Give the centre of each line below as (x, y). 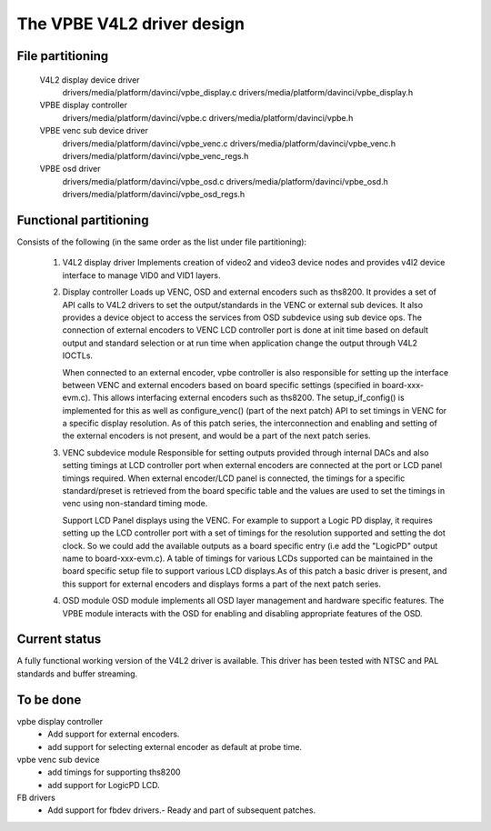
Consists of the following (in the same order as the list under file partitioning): (162, 242)
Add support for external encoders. (114, 734)
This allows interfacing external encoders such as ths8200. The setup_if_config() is (248, 398)
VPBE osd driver (70, 169)
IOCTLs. (78, 355)
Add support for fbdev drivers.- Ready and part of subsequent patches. (182, 810)
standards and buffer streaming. (77, 674)
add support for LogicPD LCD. (104, 785)
